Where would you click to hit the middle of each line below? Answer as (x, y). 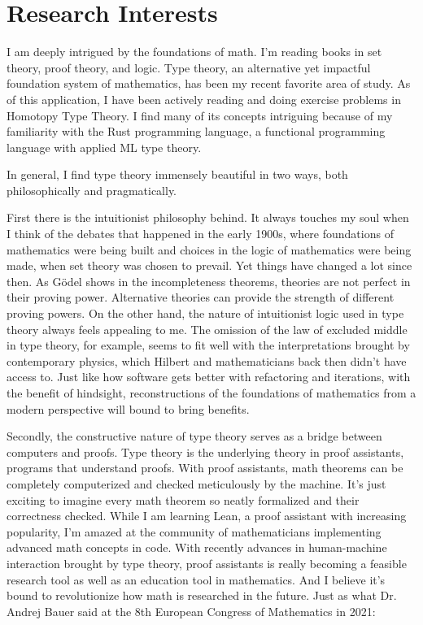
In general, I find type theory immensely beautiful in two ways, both (177, 174)
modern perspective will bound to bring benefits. (128, 408)
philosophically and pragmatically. (92, 190)
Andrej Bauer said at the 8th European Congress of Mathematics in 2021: (191, 611)
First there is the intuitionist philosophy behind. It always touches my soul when (208, 217)
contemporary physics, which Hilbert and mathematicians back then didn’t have (207, 360)
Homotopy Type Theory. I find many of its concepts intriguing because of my (200, 115)
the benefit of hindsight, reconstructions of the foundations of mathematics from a (211, 393)
